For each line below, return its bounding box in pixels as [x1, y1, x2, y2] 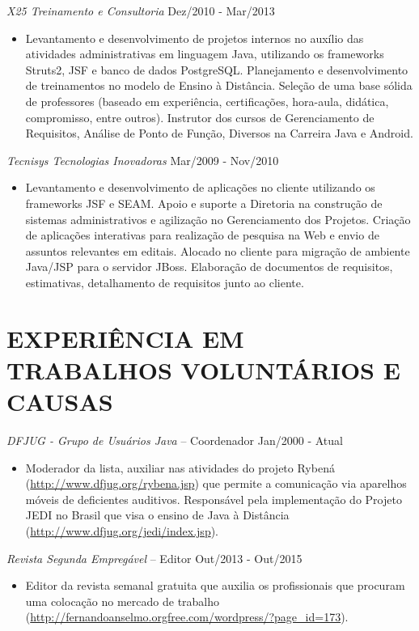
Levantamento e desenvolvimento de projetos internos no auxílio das [25, 29, 364, 46]
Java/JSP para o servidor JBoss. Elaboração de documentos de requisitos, [25, 258, 393, 275]
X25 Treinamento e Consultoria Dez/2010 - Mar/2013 [6, 2, 275, 19]
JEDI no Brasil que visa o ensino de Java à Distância [25, 506, 290, 523]
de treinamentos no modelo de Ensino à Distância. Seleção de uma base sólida [25, 77, 413, 94]
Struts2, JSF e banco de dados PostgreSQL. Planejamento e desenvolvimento [25, 61, 408, 78]
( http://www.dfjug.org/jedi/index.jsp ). [25, 522, 219, 539]
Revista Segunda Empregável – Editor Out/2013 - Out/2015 [6, 549, 303, 566]
